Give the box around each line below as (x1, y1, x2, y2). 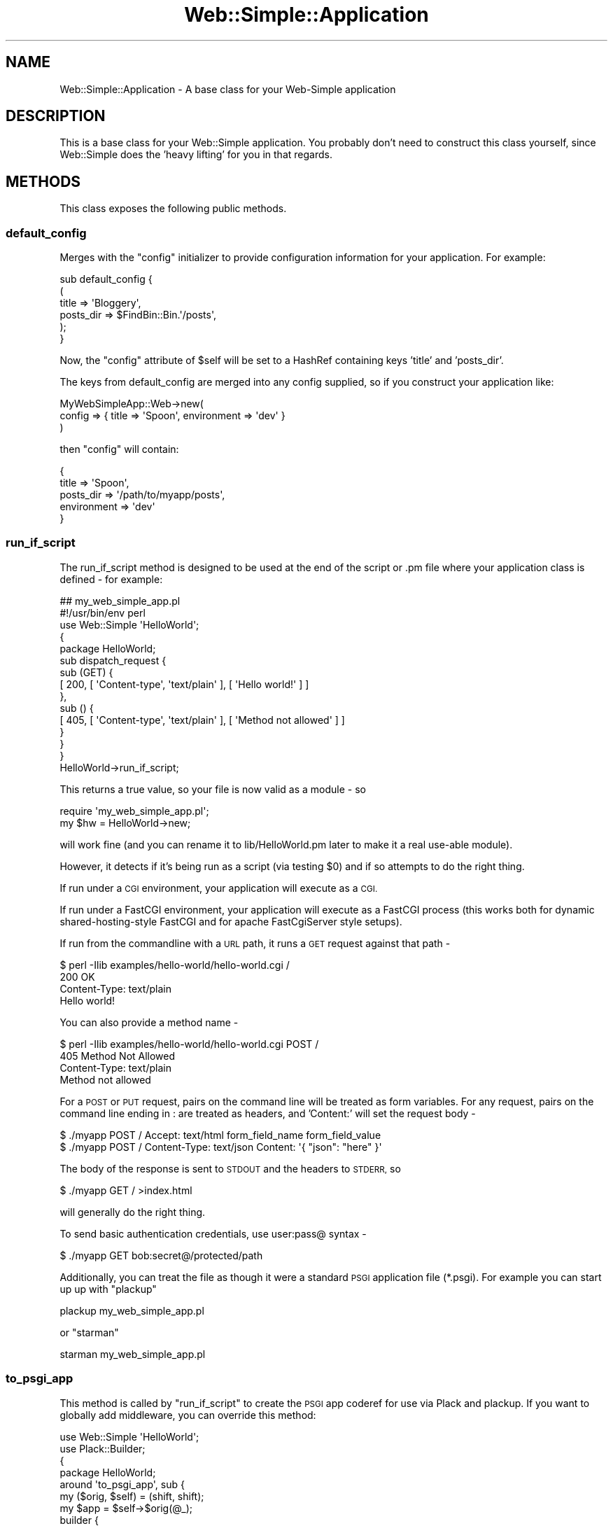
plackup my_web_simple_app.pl (59, 1304, 204, 1317)
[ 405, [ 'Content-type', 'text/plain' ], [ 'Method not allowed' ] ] (59, 713, 345, 726)
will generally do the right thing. (59, 1205, 206, 1218)
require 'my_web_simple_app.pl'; (59, 804, 209, 817)
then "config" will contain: (59, 443, 179, 456)
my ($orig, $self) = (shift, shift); (59, 1490, 204, 1502)
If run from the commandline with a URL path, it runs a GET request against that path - (59, 937, 451, 949)
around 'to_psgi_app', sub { (59, 1478, 185, 1490)
